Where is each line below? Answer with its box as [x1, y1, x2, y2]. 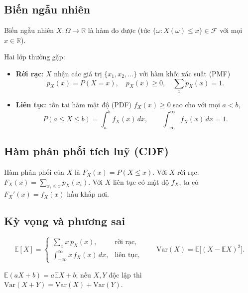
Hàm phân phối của [4, 167, 64, 177]
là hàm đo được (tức [88, 25, 150, 35]
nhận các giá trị [54, 68, 102, 78]
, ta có [179, 176, 199, 187]
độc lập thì [109, 269, 142, 280]
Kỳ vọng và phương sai [4, 213, 125, 229]
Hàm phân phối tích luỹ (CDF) [4, 143, 169, 159]
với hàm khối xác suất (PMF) [139, 68, 231, 78]
